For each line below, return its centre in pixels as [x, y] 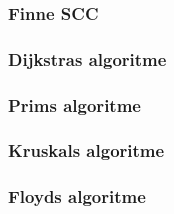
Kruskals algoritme [86, 150]
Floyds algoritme [77, 196]
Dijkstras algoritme [87, 58]
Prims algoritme [74, 104]
